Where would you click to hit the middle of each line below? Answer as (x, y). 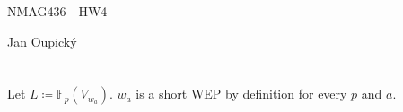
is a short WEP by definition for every (241, 94)
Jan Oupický (42, 41)
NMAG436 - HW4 (57, 11)
